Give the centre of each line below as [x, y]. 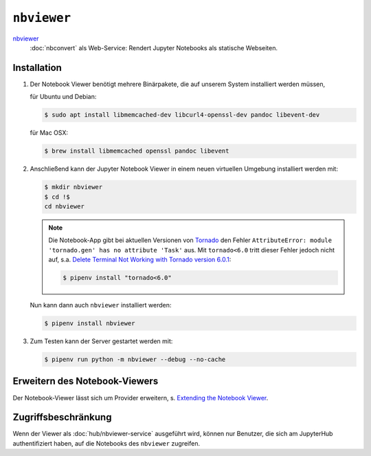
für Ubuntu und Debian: [63, 97]
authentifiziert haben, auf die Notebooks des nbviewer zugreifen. [106, 443]
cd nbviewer [65, 206]
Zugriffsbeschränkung [62, 417]
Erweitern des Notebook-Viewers [86, 381]
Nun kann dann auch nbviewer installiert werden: [101, 305]
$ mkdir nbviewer [74, 187]
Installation [37, 68]
